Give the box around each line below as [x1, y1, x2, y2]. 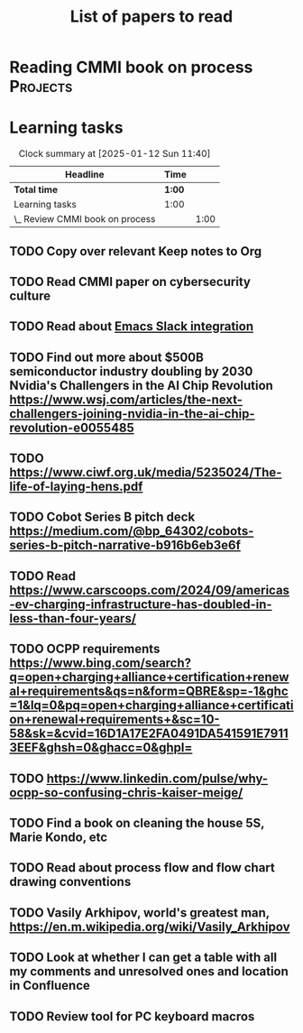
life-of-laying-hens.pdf [9, 479, 143, 494]
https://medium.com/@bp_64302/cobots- [9, 523, 254, 539]
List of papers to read [69, 6, 234, 27]
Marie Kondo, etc [9, 830, 108, 845]
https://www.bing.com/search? [9, 656, 192, 671]
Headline [64, 169, 106, 181]
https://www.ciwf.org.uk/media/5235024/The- [9, 465, 282, 480]
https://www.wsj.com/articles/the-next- [9, 392, 243, 407]
